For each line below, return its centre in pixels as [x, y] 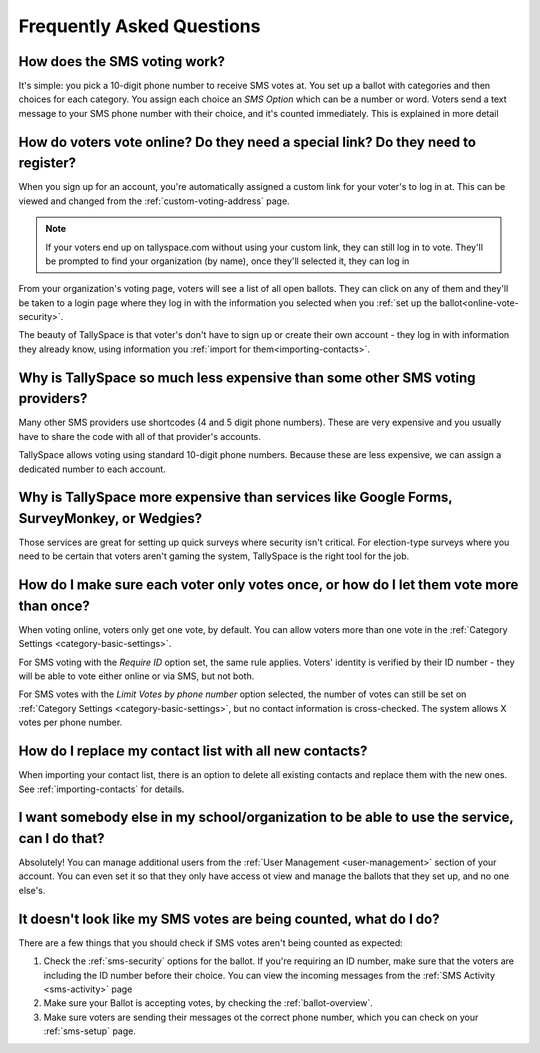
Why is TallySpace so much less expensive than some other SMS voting [247, 377]
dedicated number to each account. [92, 469]
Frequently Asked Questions [139, 26]
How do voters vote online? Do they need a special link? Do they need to [247, 141]
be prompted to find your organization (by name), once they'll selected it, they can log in [227, 261]
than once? [54, 605]
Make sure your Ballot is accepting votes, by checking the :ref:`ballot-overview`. [208, 1003]
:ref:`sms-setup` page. [90, 1031]
